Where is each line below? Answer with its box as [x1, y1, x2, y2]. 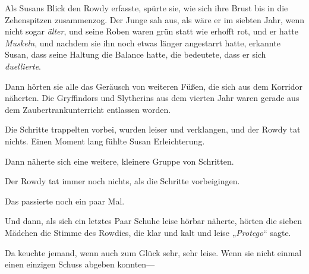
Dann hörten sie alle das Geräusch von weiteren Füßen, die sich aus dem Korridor [5, 80, 302, 92]
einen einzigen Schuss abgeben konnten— [5, 258, 155, 270]
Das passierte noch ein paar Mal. [5, 194, 125, 207]
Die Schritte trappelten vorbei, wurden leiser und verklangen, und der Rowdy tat [5, 123, 301, 136]
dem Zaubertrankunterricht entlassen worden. [5, 103, 171, 115]
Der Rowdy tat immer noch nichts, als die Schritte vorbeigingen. [5, 175, 240, 187]
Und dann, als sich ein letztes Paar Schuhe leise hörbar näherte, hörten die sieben [5, 215, 302, 227]
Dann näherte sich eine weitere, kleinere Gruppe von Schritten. [5, 155, 234, 167]
